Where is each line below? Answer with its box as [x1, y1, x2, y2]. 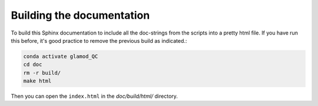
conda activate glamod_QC [23, 53, 98, 60]
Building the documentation [11, 9, 150, 22]
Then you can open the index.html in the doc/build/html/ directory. [11, 93, 178, 100]
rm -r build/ [23, 69, 61, 76]
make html [23, 78, 52, 84]
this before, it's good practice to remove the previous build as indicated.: [11, 37, 187, 44]
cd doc [23, 61, 42, 68]
